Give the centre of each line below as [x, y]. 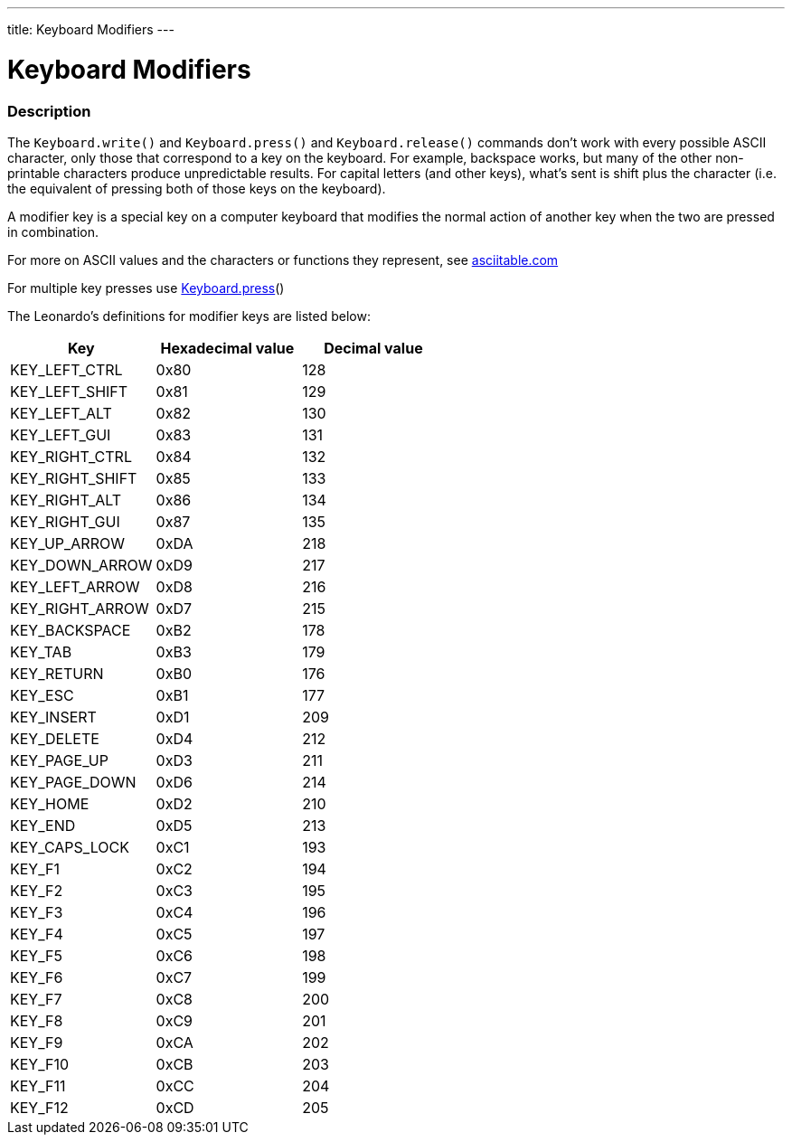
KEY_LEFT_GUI [61, 434]
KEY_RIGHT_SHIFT [74, 478]
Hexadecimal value [227, 348]
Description [49, 111]
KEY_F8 [37, 1020]
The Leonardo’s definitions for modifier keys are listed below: [189, 316]
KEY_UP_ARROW [67, 543]
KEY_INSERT [53, 717]
